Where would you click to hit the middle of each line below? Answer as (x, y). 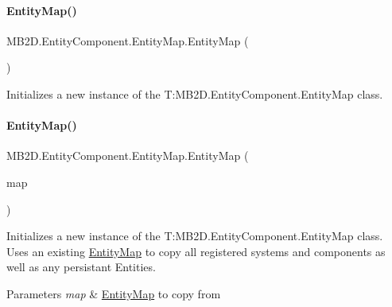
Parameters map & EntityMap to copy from (114, 293)
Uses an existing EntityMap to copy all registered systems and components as (196, 251)
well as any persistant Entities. (81, 267)
